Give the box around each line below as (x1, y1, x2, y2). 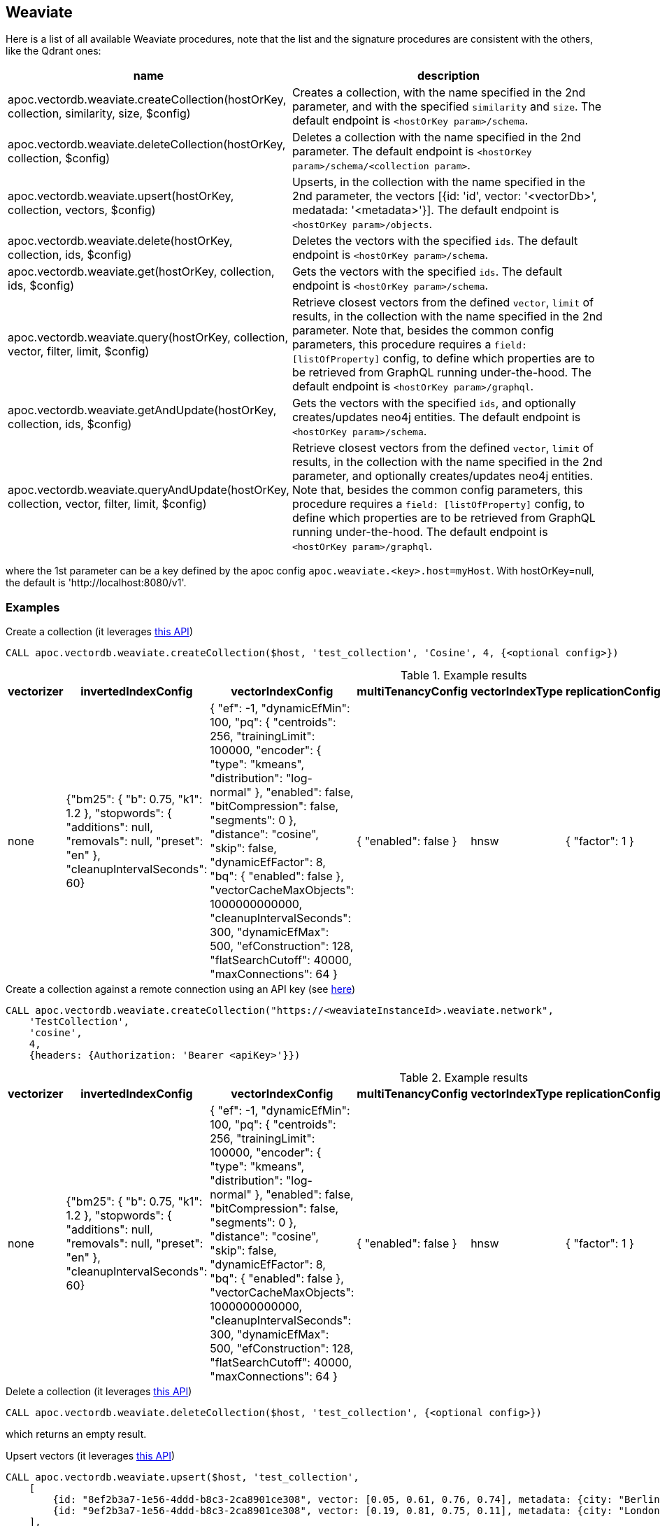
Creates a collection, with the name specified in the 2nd (292, 85, 586, 100)
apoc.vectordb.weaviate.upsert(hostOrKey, (8, 189, 234, 204)
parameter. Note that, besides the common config (292, 323, 554, 338)
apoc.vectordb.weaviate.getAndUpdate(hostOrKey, (8, 403, 277, 418)
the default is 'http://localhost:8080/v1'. (6, 577, 187, 589)
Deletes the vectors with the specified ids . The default (292, 234, 578, 248)
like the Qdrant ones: (6, 45, 101, 57)
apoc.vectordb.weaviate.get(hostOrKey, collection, (8, 264, 275, 279)
